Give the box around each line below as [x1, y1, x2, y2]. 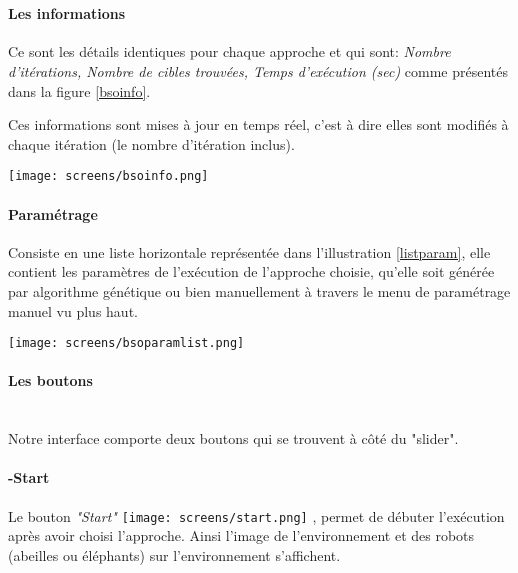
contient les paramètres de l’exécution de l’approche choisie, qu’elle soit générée [8, 261, 495, 282]
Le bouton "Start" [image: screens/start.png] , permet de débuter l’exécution [8, 505, 505, 526]
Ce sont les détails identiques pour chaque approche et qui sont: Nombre [8, 41, 451, 62]
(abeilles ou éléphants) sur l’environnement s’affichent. [8, 544, 341, 565]
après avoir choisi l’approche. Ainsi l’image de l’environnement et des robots [8, 525, 475, 546]
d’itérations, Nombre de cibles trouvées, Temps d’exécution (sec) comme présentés [8, 60, 508, 81]
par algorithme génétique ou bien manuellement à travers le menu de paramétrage [8, 281, 511, 301]
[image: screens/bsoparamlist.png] [8, 336, 245, 351]
